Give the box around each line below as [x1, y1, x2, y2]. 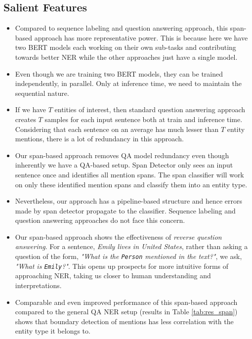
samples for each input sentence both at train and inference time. [44, 114, 243, 124]
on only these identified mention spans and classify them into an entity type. [15, 179, 248, 189]
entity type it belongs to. [15, 326, 90, 336]
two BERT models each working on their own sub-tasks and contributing [15, 42, 236, 52]
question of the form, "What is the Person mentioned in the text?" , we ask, [15, 251, 242, 261]
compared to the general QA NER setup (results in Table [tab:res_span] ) [15, 306, 238, 317]
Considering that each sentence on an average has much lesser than [15, 124, 219, 134]
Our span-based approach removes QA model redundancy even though [15, 150, 229, 160]
